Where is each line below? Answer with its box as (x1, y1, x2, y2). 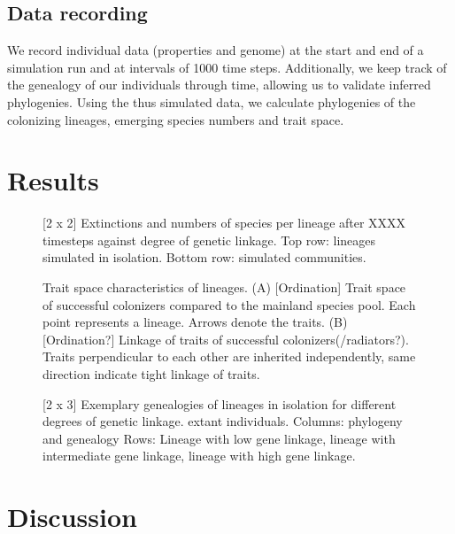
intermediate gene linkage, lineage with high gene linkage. (42, 446, 356, 465)
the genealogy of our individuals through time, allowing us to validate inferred (7, 75, 431, 94)
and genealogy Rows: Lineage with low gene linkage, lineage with (42, 429, 396, 447)
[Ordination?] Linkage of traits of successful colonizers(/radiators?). (42, 329, 409, 348)
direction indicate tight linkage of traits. (42, 365, 260, 383)
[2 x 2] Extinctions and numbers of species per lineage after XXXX (42, 213, 406, 232)
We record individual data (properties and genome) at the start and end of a (7, 41, 424, 59)
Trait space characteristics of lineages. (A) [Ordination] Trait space (42, 278, 406, 297)
